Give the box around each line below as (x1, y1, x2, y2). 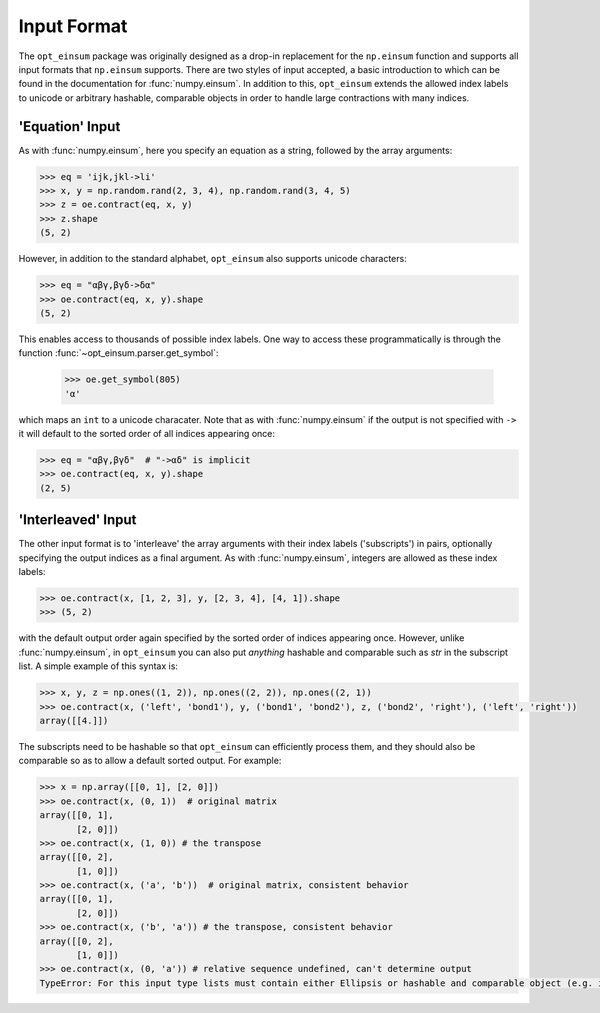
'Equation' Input (18, 118, 121, 135)
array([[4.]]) (39, 715, 109, 726)
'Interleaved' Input (18, 511, 137, 529)
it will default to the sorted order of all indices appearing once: (18, 428, 275, 440)
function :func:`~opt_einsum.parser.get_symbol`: (18, 347, 219, 359)
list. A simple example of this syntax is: (18, 660, 179, 672)
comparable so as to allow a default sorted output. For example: (18, 755, 282, 767)
